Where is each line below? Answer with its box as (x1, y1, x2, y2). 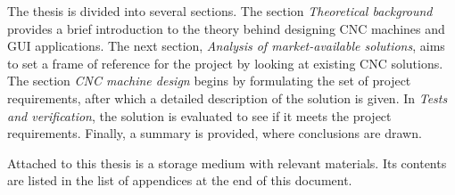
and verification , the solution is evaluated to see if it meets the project (7, 106, 392, 125)
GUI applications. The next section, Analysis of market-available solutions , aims (7, 37, 445, 55)
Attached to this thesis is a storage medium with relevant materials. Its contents (7, 153, 447, 172)
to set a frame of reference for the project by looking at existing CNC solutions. (7, 53, 443, 72)
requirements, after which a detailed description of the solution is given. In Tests (7, 88, 448, 107)
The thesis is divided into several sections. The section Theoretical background (7, 2, 433, 20)
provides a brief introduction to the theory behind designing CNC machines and (7, 19, 445, 37)
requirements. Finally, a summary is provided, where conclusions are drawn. (7, 124, 422, 142)
